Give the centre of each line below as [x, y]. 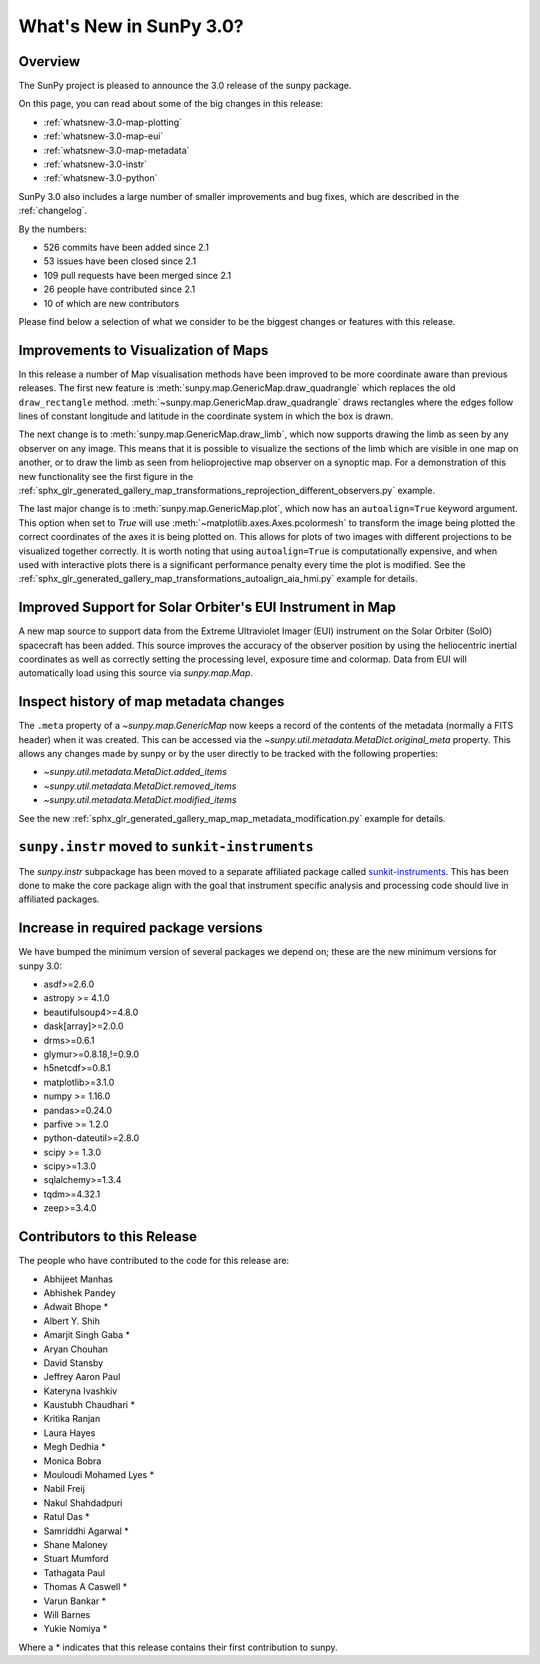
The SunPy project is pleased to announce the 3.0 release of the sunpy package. [185, 86]
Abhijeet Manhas [78, 1279]
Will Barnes [67, 1614]
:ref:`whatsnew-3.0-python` [101, 178]
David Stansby [73, 1362]
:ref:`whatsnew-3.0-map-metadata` [116, 150]
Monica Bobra [72, 1461]
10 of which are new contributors [111, 303]
